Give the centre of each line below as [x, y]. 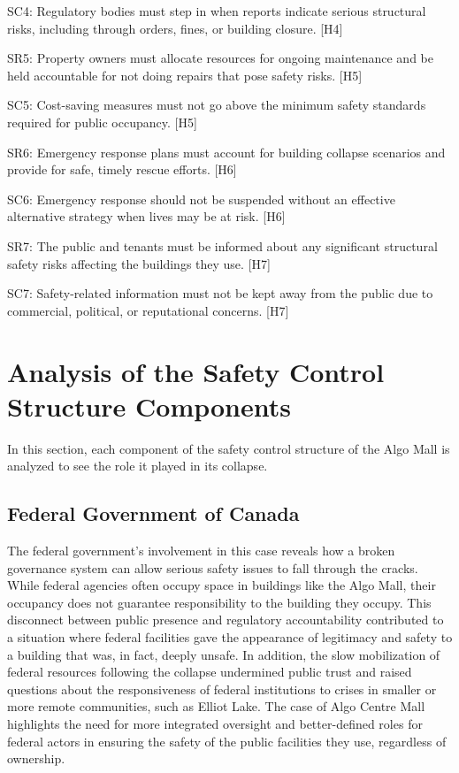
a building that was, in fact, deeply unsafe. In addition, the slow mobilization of [224, 654]
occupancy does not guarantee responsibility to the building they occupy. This [219, 602]
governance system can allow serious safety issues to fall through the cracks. [213, 567]
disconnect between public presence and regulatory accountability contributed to [226, 620]
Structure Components [149, 406]
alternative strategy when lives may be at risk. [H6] [146, 216]
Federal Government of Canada [153, 513]
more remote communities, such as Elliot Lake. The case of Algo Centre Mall [216, 706]
